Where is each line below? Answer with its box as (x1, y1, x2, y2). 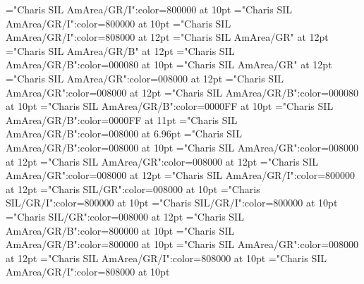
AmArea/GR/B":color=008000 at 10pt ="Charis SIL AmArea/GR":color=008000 (6, 140, 358, 154)
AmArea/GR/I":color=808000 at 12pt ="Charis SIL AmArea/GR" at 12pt (6, 30, 329, 44)
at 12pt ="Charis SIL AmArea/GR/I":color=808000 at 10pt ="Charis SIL (6, 250, 327, 265)
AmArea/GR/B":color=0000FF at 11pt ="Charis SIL (6, 112, 238, 127)
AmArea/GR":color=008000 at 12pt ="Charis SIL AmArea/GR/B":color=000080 (6, 85, 358, 99)
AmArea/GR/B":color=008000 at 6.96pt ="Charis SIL (6, 126, 242, 141)
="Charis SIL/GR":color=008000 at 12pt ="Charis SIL (6, 209, 244, 223)
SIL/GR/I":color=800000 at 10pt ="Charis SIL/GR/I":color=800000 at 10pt (6, 195, 338, 210)
